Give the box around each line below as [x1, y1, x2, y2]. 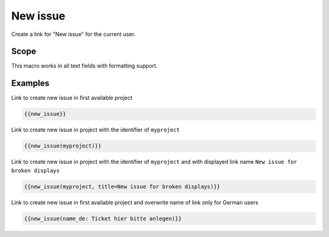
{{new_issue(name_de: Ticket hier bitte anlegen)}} [24, 215, 182, 222]
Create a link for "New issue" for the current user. [11, 30, 136, 38]
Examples [11, 78, 50, 88]
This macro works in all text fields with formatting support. [11, 62, 158, 69]
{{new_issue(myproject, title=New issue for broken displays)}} [24, 183, 221, 190]
